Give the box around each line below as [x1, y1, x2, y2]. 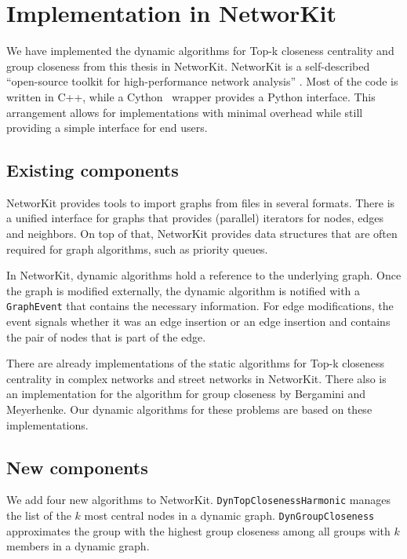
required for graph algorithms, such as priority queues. [6, 240, 268, 257]
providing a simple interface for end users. [6, 119, 208, 136]
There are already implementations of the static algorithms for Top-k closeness [6, 355, 385, 371]
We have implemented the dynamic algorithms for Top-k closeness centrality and [6, 42, 394, 59]
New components [6, 455, 148, 479]
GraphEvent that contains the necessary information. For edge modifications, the [6, 298, 394, 314]
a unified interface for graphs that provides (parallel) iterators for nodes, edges [6, 210, 384, 226]
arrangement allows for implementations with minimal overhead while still [6, 104, 363, 120]
